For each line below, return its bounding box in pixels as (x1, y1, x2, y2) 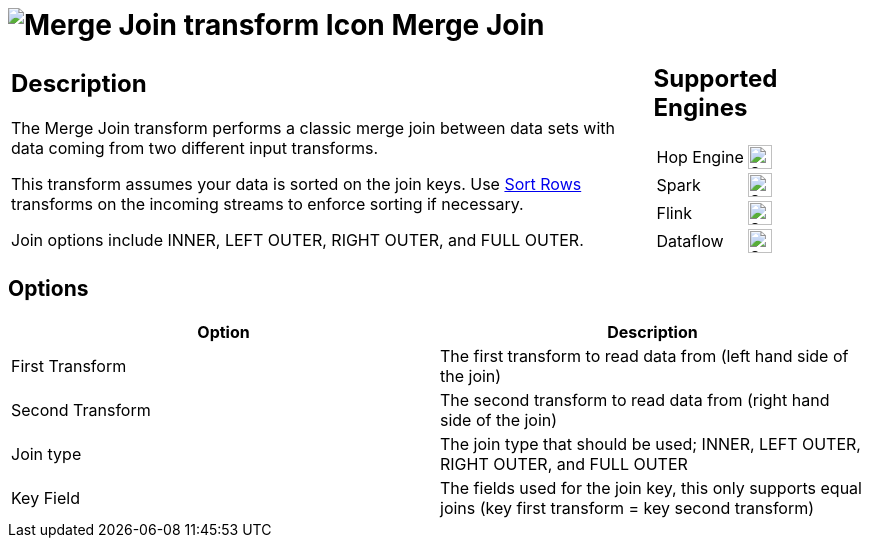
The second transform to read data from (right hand (440, 389, 830, 410)
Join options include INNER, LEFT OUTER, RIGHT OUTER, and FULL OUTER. (11, 230, 584, 251)
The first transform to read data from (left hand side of (440, 345, 849, 366)
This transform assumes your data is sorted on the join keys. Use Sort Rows (11, 174, 582, 195)
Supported (653, 63, 778, 93)
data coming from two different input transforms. (11, 138, 378, 159)
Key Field (11, 487, 80, 508)
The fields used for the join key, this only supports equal (440, 477, 862, 498)
